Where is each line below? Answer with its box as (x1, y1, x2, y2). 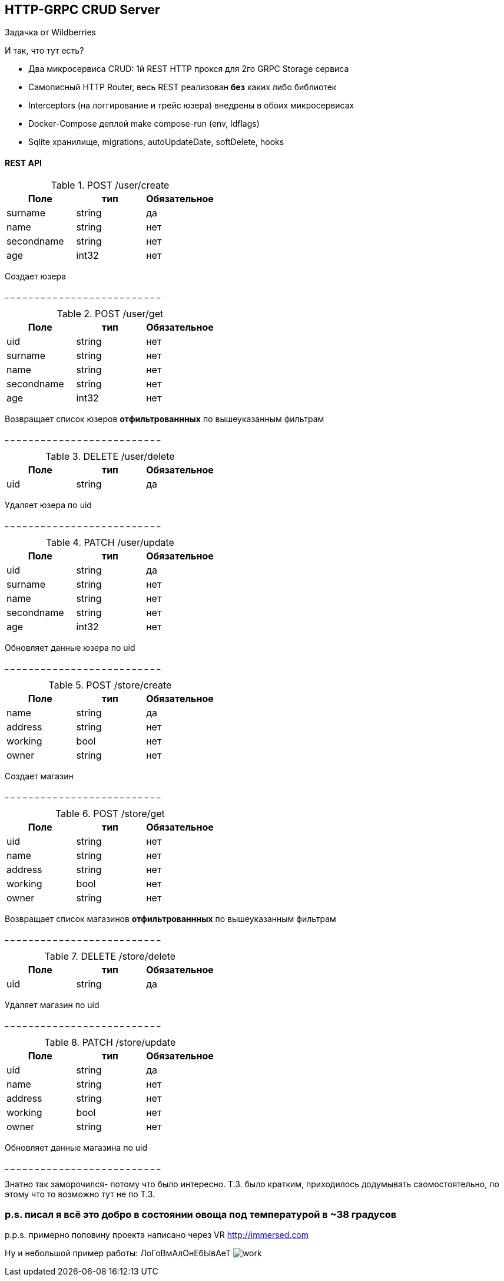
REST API (5, 158, 42, 169)
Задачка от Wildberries (5, 27, 97, 38)
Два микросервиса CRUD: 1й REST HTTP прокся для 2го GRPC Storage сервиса (28, 64, 349, 74)
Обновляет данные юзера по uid (5, 642, 135, 653)
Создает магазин (5, 770, 74, 781)
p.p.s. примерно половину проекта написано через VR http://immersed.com (5, 1230, 309, 1240)
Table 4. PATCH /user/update (45, 536, 174, 548)
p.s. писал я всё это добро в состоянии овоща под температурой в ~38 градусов (5, 1208, 397, 1221)
